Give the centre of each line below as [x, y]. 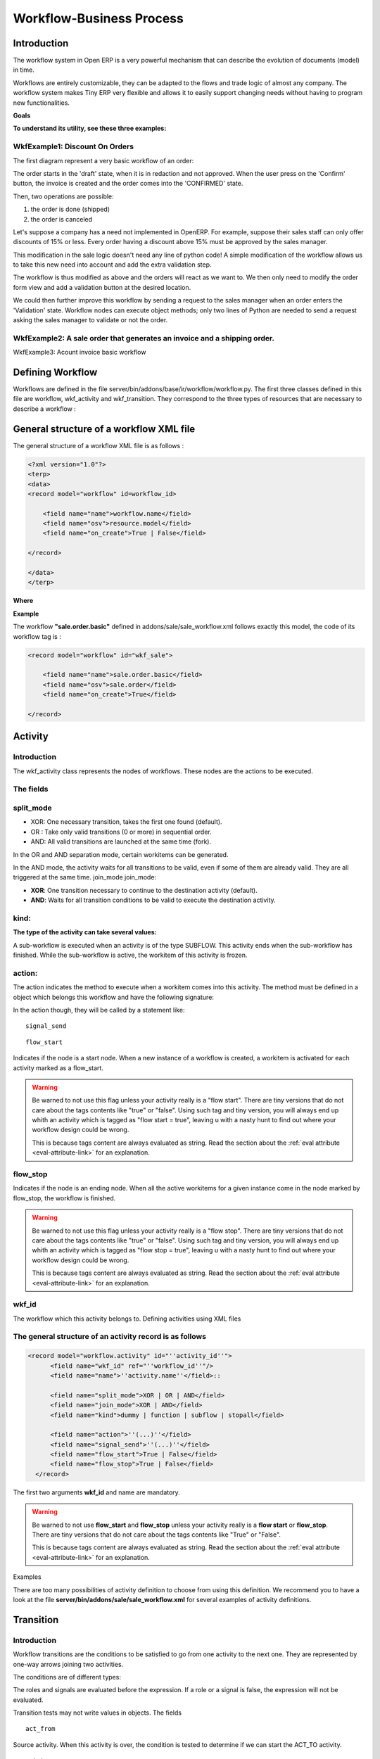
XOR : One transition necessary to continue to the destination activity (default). [144, 890]
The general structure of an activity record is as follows [110, 1337]
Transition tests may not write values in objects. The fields [97, 1713]
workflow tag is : [37, 636]
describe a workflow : [45, 409]
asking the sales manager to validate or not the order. [90, 320]
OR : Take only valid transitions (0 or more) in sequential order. [121, 832]
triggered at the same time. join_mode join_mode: [85, 877]
